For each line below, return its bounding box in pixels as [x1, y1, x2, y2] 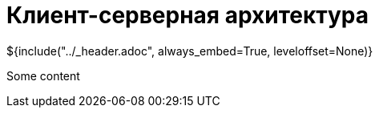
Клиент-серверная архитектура [6, 2, 369, 29]
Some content [6, 68, 80, 83]
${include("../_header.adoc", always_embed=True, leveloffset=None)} [6, 43, 373, 58]
